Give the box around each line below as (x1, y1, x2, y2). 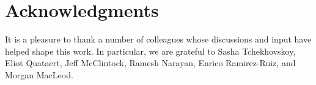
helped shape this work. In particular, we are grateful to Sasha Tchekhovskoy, (5, 44, 296, 57)
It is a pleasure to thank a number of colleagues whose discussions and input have (5, 33, 312, 46)
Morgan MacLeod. (5, 68, 73, 81)
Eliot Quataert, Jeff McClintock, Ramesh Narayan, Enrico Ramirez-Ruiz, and (5, 56, 296, 69)
